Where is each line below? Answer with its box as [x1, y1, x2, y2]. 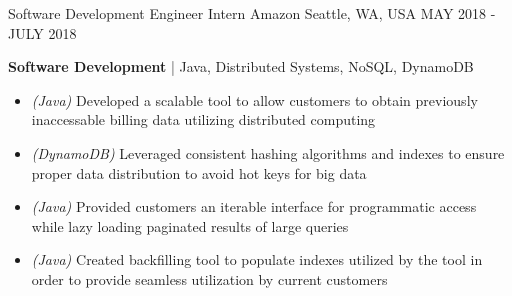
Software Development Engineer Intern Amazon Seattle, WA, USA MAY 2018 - [8, 3, 496, 23]
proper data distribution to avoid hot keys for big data [31, 162, 367, 183]
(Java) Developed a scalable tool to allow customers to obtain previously [31, 89, 478, 110]
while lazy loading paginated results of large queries [31, 215, 349, 236]
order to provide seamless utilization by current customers [31, 268, 388, 289]
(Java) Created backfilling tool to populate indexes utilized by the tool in [31, 249, 483, 270]
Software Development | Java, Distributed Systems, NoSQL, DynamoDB [8, 56, 474, 77]
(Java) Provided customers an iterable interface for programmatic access [31, 196, 477, 217]
